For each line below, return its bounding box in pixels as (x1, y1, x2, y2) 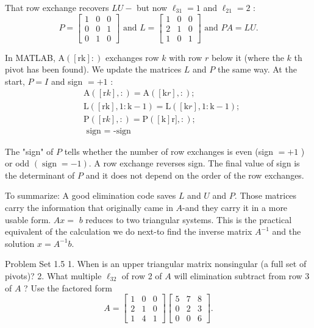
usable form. (5, 213, 51, 226)
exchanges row (105, 51, 159, 63)
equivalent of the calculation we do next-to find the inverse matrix (5, 225, 252, 238)
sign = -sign (86, 126, 131, 135)
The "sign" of (5, 144, 54, 157)
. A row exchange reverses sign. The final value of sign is (88, 157, 300, 169)
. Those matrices (234, 189, 297, 202)
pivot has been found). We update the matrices (5, 63, 182, 76)
